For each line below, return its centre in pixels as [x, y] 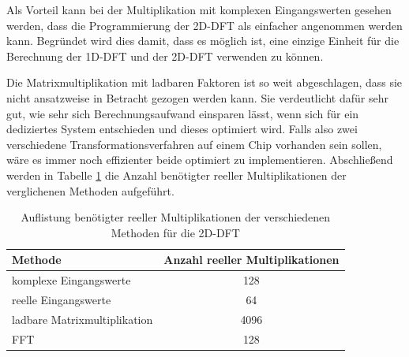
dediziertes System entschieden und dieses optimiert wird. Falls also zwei [182, 129]
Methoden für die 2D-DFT [175, 232]
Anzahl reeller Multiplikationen [251, 260]
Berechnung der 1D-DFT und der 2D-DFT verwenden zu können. [165, 56]
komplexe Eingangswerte [71, 280]
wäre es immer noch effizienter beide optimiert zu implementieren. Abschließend [200, 160]
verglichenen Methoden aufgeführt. [90, 190]
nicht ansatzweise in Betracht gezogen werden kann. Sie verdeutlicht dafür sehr [197, 97]
